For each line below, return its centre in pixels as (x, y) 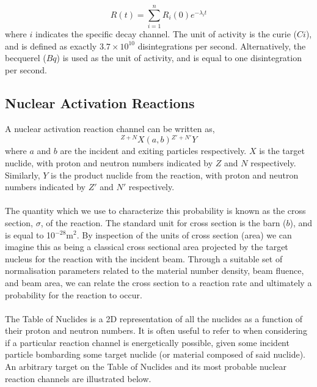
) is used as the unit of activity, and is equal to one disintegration (179, 58)
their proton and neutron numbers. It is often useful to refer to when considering (156, 330)
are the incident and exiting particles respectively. (153, 151)
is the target (282, 151)
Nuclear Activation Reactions (100, 102)
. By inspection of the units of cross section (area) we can (184, 234)
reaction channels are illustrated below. (78, 378)
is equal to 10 (30, 234)
